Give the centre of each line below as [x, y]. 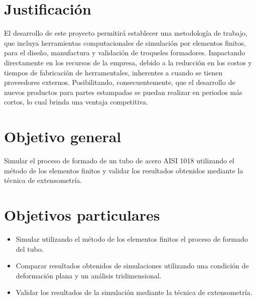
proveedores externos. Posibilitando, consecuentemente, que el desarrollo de [120, 82]
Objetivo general [63, 136]
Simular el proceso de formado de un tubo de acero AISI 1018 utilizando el [119, 160]
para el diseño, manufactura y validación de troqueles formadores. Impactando [125, 53]
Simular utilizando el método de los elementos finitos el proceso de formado [132, 238]
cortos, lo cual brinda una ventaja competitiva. [76, 102]
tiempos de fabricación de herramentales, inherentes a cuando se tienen [113, 72]
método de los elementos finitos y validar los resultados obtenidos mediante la [124, 170]
